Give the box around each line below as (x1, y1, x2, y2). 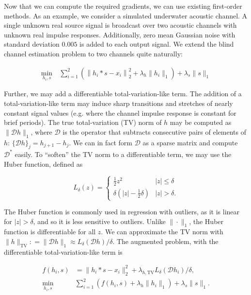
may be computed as (170, 117, 232, 127)
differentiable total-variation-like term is (4, 246, 123, 257)
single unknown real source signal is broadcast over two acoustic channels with (4, 20, 237, 30)
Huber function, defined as (4, 158, 83, 169)
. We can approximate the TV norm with (101, 226, 223, 237)
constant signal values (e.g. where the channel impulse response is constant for (4, 107, 236, 118)
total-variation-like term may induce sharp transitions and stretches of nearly (4, 98, 233, 108)
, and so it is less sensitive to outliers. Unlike (33, 216, 166, 226)
